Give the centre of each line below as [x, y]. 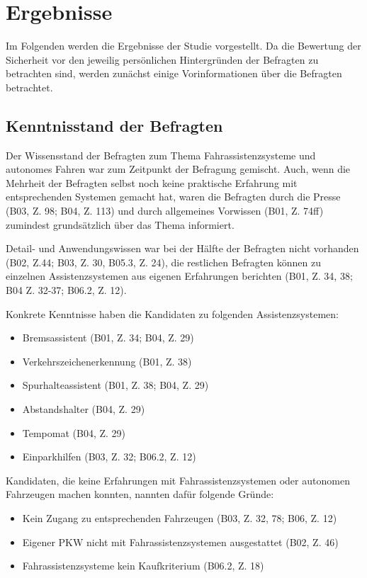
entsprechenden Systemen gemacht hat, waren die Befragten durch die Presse [173, 197]
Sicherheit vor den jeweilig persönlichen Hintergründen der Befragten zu [162, 59]
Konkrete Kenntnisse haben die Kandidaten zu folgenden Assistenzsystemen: [172, 313]
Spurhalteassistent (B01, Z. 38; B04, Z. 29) [115, 385]
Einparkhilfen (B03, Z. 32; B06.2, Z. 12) [109, 457]
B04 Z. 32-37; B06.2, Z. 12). [66, 290]
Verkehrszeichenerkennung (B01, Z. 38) [107, 361]
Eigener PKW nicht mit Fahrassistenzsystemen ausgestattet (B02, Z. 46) [180, 542]
